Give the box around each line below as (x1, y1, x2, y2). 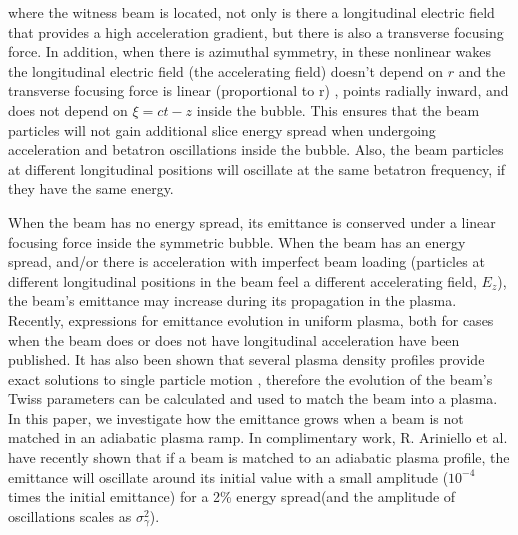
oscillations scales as (8, 505, 132, 526)
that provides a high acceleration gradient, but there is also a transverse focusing (8, 21, 504, 42)
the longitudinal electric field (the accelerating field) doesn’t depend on (8, 60, 443, 81)
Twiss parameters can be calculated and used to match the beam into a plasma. (8, 388, 498, 409)
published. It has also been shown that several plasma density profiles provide (8, 349, 485, 370)
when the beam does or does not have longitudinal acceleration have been (8, 329, 460, 350)
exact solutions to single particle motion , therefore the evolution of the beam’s (8, 368, 493, 389)
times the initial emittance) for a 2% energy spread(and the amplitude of (8, 486, 456, 507)
